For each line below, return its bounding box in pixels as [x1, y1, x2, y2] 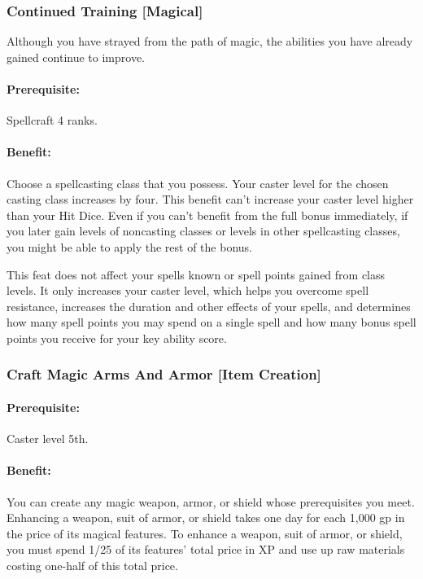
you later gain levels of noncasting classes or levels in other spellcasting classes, [7, 222, 400, 239]
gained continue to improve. [7, 48, 145, 65]
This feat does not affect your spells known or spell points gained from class [7, 265, 386, 283]
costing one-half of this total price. [7, 556, 178, 573]
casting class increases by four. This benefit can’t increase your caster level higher [7, 191, 414, 208]
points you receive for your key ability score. [7, 329, 227, 346]
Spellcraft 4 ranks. [7, 112, 98, 129]
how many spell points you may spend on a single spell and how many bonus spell [7, 314, 416, 331]
